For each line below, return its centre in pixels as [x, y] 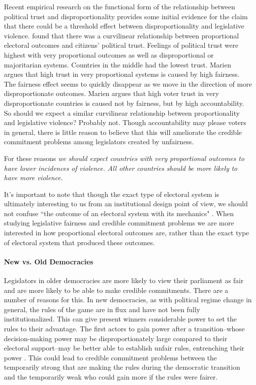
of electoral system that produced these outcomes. [80, 242]
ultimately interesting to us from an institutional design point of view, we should [126, 204]
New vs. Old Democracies [49, 261]
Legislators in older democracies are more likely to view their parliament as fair [124, 280]
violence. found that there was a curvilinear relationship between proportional [122, 35]
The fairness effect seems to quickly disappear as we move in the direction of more [128, 83]
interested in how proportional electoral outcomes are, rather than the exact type [127, 233]
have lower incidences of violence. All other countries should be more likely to [121, 168]
